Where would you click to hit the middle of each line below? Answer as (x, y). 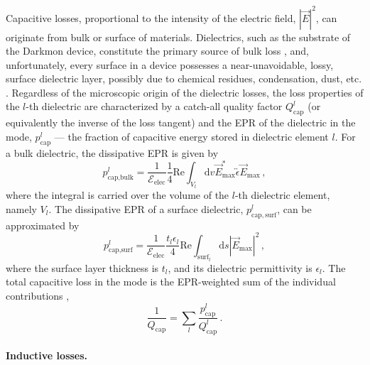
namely (21, 208)
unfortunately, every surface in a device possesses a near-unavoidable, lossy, (170, 64)
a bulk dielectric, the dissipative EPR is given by (112, 152)
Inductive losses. (47, 355)
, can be (294, 208)
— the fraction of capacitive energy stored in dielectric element (191, 136)
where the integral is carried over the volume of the (118, 195)
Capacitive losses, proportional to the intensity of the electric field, (151, 17)
